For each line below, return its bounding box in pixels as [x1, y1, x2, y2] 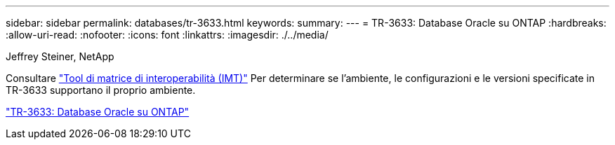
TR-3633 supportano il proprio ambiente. [6, 84, 196, 96]
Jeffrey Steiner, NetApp [6, 50, 114, 62]
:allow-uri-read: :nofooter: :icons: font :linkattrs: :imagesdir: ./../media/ [6, 29, 329, 41]
